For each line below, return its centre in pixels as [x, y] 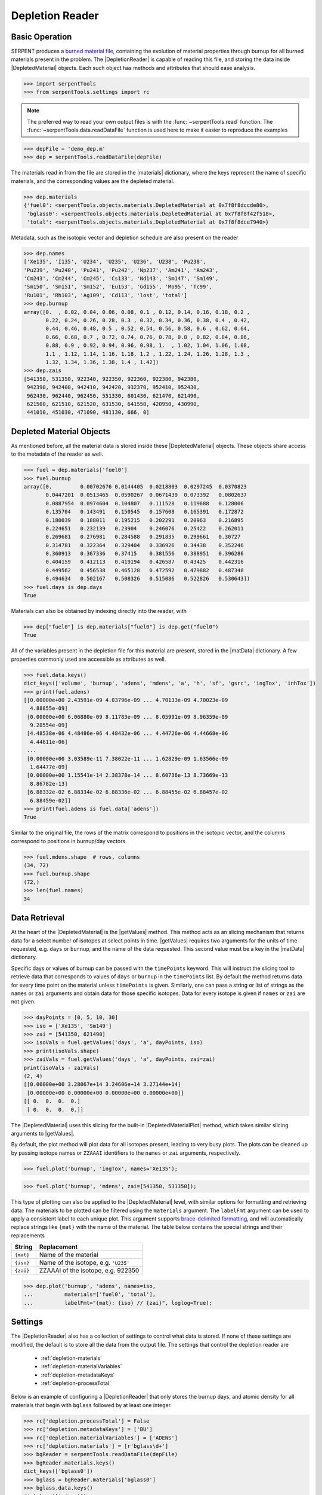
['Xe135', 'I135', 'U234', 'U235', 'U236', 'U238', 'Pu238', [115, 262]
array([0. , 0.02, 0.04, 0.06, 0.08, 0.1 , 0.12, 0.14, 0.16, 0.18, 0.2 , [137, 312]
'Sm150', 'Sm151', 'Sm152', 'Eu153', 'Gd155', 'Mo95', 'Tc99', [118, 287]
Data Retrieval [38, 918]
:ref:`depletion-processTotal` [76, 1383]
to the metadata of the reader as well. [57, 454]
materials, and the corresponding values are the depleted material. [93, 181]
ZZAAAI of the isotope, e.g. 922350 [89, 1271]
